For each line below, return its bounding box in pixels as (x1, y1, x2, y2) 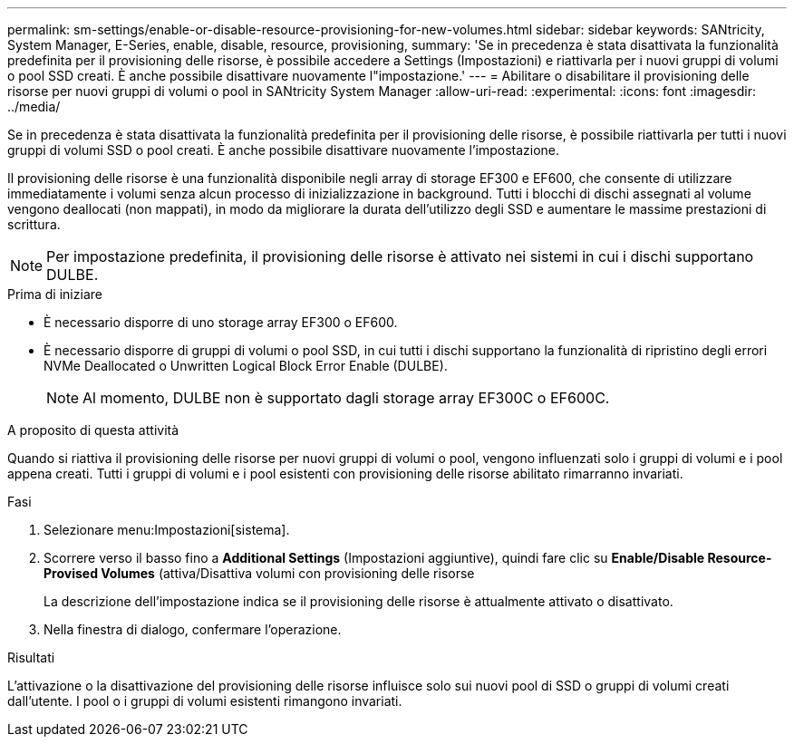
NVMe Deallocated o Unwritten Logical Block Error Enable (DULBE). (44, 358, 448, 373)
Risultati (7, 650, 55, 665)
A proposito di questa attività (7, 422, 179, 438)
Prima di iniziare (7, 286, 102, 302)
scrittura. (7, 217, 61, 232)
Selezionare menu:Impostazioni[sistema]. (44, 522, 290, 537)
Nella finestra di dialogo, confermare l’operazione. (44, 622, 342, 637)
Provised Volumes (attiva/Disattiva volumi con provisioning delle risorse (44, 565, 475, 581)
